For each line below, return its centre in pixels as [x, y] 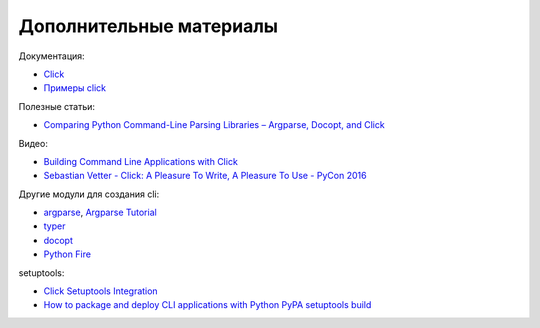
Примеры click [75, 88]
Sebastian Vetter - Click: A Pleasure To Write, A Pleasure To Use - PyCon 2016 [205, 176]
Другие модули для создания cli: [89, 194]
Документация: [51, 56]
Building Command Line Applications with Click [141, 161]
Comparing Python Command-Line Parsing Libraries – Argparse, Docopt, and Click [214, 125]
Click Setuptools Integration [101, 291]
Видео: [33, 143]
